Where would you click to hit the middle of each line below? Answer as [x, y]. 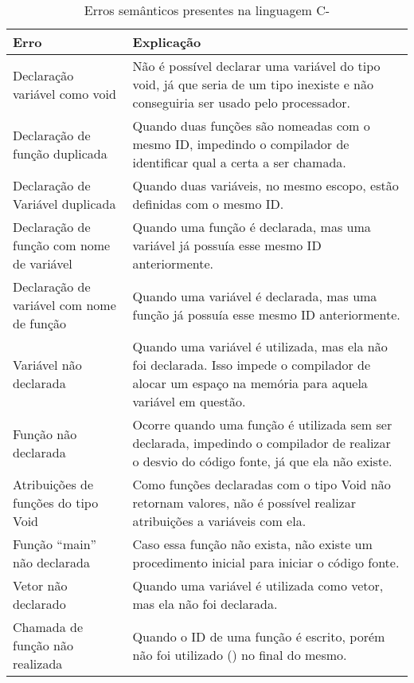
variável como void [64, 93]
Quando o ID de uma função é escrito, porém [259, 636]
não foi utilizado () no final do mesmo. [240, 654]
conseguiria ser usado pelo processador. [242, 102]
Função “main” [55, 544]
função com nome [62, 245]
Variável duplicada [64, 204]
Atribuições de [53, 484]
